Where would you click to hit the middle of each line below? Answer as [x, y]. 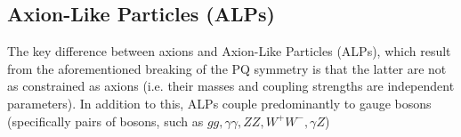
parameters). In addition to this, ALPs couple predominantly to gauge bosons [219, 103]
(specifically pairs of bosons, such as [105, 121]
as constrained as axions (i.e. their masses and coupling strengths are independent [231, 86]
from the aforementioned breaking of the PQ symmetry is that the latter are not [227, 68]
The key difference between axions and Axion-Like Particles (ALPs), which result [229, 51]
